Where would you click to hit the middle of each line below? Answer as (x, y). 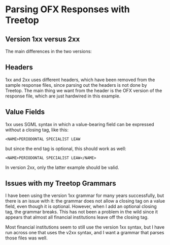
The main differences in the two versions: (49, 51)
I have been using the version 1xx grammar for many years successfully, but (85, 195)
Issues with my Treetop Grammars (61, 183)
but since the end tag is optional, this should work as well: (66, 149)
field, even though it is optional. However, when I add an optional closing (81, 206)
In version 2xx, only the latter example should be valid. (62, 167)
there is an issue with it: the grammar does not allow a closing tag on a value (85, 201)
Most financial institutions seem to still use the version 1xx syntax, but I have (85, 227)
